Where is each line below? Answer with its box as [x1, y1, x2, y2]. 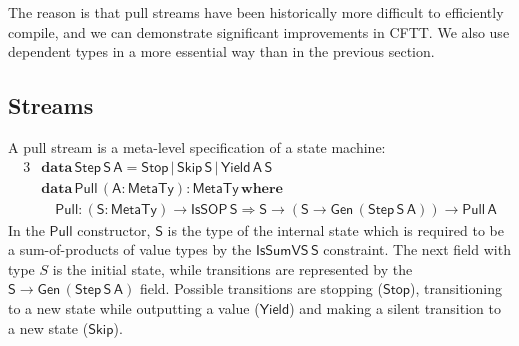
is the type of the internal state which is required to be [167, 219, 504, 240]
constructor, [77, 219, 151, 240]
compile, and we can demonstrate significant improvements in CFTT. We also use [8, 21, 510, 42]
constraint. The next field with [323, 239, 511, 260]
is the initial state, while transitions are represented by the [52, 258, 413, 279]
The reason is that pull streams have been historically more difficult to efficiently [8, 2, 504, 22]
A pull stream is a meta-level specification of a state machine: [8, 136, 386, 157]
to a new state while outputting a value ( [8, 298, 260, 319]
